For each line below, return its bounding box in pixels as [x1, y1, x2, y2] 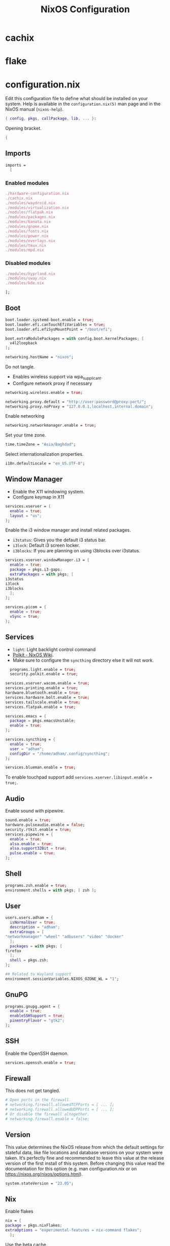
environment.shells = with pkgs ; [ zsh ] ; [5, 888, 96, 893]
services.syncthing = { [5, 737, 56, 742]
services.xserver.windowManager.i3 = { [5, 557, 90, 563]
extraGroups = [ [10, 929, 44, 934]
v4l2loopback [10, 340, 38, 346]
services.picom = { [5, 605, 47, 610]
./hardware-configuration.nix [5, 191, 70, 196]
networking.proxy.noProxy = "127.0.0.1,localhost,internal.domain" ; [5, 404, 153, 409]
